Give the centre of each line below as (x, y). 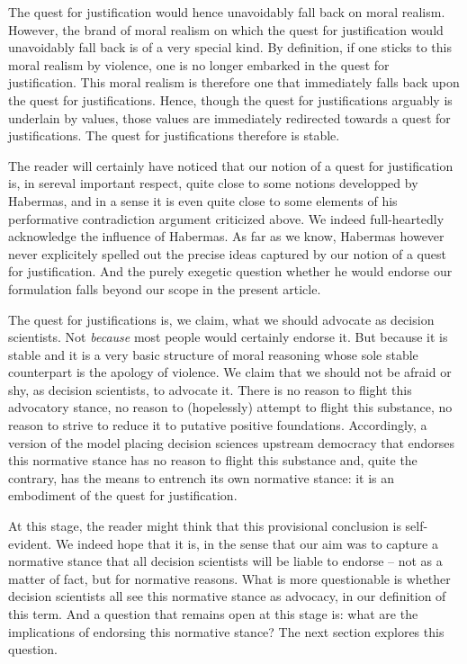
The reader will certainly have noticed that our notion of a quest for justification (231, 165)
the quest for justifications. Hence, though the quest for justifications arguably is (230, 99)
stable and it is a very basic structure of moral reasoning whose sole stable (213, 354)
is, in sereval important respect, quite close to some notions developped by (213, 183)
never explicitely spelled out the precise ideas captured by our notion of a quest (227, 253)
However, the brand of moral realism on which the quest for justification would (226, 29)
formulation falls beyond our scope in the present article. (165, 288)
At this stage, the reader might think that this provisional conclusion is (205, 526)
